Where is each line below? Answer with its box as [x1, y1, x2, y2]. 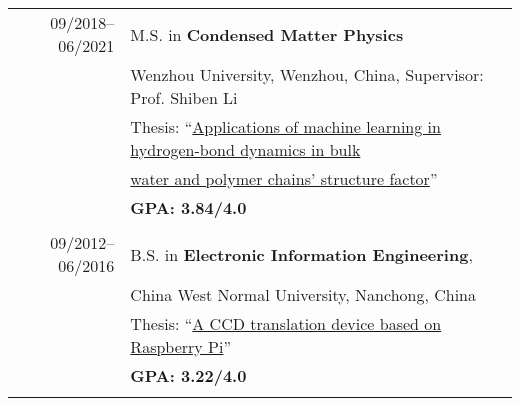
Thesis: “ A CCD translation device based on [130, 312, 442, 335]
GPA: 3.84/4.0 [130, 196, 247, 219]
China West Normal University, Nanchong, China [130, 283, 476, 306]
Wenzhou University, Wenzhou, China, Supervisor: [130, 63, 484, 86]
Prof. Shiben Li [130, 86, 238, 109]
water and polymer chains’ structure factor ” [130, 167, 438, 190]
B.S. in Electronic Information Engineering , [130, 242, 473, 266]
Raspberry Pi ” [130, 335, 232, 358]
